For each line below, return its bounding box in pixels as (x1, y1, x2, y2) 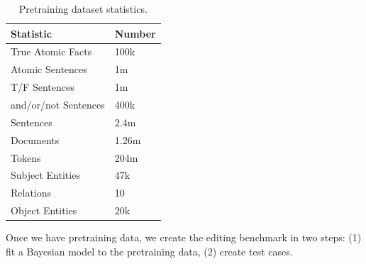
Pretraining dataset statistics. (18, 1, 148, 16)
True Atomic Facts (11, 44, 92, 59)
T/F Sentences (11, 79, 74, 94)
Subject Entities (11, 167, 80, 182)
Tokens (11, 150, 41, 165)
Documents (11, 132, 60, 147)
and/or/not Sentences (11, 97, 105, 111)
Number (114, 26, 156, 40)
